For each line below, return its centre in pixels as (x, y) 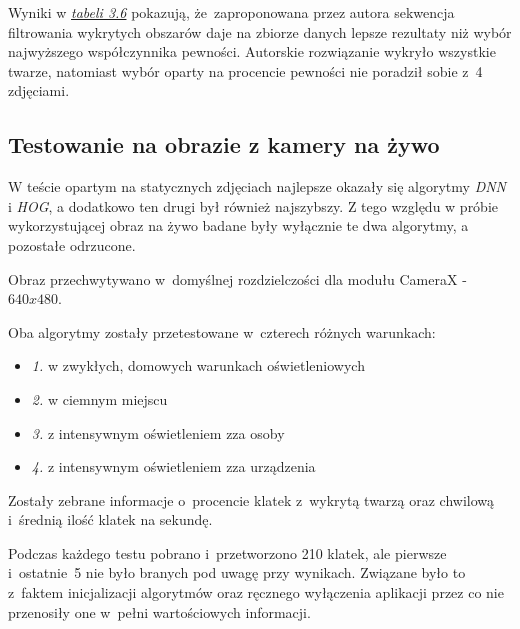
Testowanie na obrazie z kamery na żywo (224, 144)
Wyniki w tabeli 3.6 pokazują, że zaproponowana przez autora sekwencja (231, 12)
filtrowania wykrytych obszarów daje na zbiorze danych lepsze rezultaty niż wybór (260, 31)
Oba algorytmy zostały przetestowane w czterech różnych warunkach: (222, 331)
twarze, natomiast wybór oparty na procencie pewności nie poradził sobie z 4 (245, 70)
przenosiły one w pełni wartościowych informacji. (159, 611)
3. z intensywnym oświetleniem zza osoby (158, 432)
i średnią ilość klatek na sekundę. (110, 519)
